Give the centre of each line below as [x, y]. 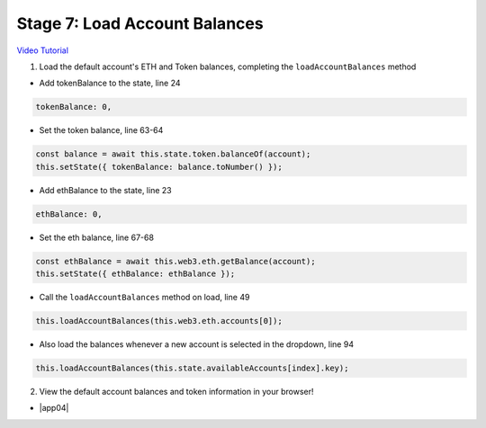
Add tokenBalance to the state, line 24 [110, 83]
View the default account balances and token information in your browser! [176, 391]
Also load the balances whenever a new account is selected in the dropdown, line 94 [197, 344]
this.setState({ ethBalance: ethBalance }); [135, 274]
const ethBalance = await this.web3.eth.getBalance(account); [175, 261]
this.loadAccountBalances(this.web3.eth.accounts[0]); [159, 321]
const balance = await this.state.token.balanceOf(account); [173, 154]
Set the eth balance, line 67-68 [97, 237]
